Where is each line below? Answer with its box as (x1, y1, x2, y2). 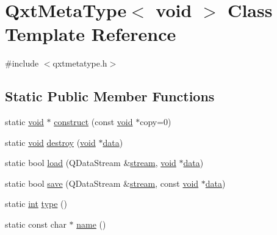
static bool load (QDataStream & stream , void (5, 156, 176, 169)
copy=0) (140, 115, 171, 128)
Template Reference (5, 21, 176, 46)
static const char (5, 218, 67, 231)
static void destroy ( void (5, 136, 96, 148)
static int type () (5, 197, 67, 210)
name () (76, 218, 106, 231)
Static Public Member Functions (5, 87, 215, 106)
